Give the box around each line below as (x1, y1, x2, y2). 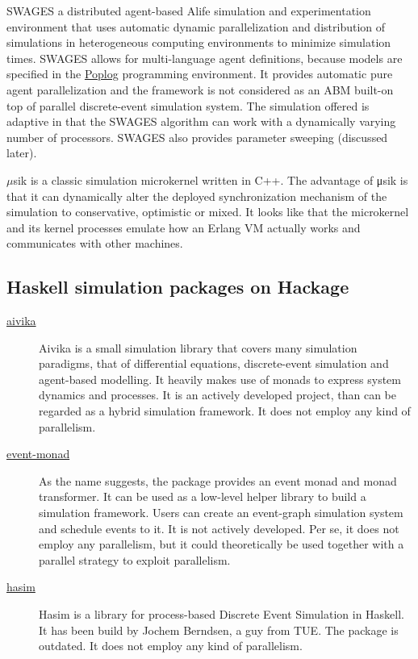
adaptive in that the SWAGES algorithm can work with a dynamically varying (6, 113, 396, 130)
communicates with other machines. (6, 235, 183, 252)
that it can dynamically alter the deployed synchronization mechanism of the (6, 187, 387, 204)
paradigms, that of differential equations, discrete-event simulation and (39, 355, 389, 372)
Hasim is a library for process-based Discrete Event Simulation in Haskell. (39, 606, 404, 623)
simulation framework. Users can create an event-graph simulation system (39, 504, 403, 521)
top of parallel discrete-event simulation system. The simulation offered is (6, 97, 370, 114)
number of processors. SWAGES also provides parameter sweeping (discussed (6, 128, 388, 145)
